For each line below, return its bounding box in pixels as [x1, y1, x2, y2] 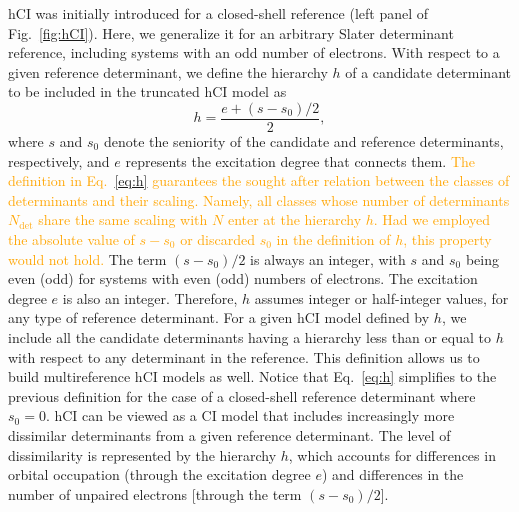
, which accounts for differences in [288, 444, 496, 465]
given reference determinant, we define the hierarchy [8, 61, 328, 82]
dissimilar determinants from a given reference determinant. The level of [8, 424, 451, 445]
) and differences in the [321, 464, 464, 485]
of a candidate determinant [345, 61, 511, 82]
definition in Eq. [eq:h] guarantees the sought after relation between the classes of [8, 170, 510, 191]
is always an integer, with [250, 248, 406, 269]
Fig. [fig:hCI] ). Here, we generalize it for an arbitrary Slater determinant [8, 22, 454, 43]
